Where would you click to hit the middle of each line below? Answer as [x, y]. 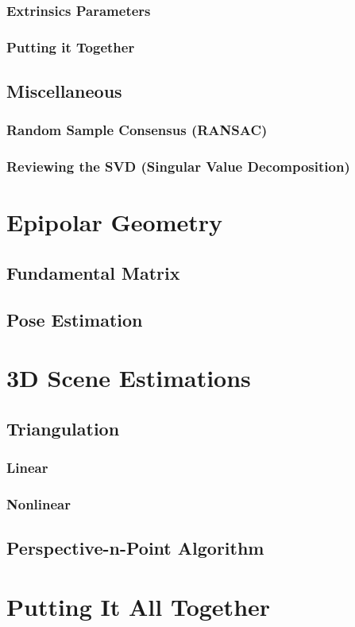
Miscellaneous [64, 91]
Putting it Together [71, 46]
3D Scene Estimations [129, 378]
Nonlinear [39, 504]
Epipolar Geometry [114, 222]
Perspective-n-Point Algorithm [135, 548]
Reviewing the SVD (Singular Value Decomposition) [178, 166]
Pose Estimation [75, 319]
